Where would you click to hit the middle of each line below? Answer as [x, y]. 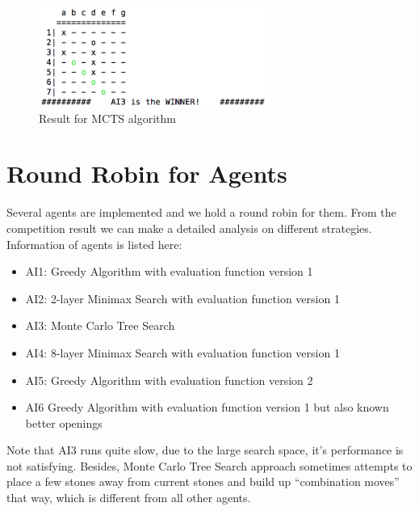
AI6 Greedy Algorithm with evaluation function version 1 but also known [207, 407]
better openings [64, 422]
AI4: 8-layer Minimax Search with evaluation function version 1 [182, 352]
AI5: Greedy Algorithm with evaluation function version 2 [169, 380]
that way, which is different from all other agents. [129, 498]
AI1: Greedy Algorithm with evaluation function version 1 [169, 271]
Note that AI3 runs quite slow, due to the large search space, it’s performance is [205, 450]
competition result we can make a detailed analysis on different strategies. [189, 228]
